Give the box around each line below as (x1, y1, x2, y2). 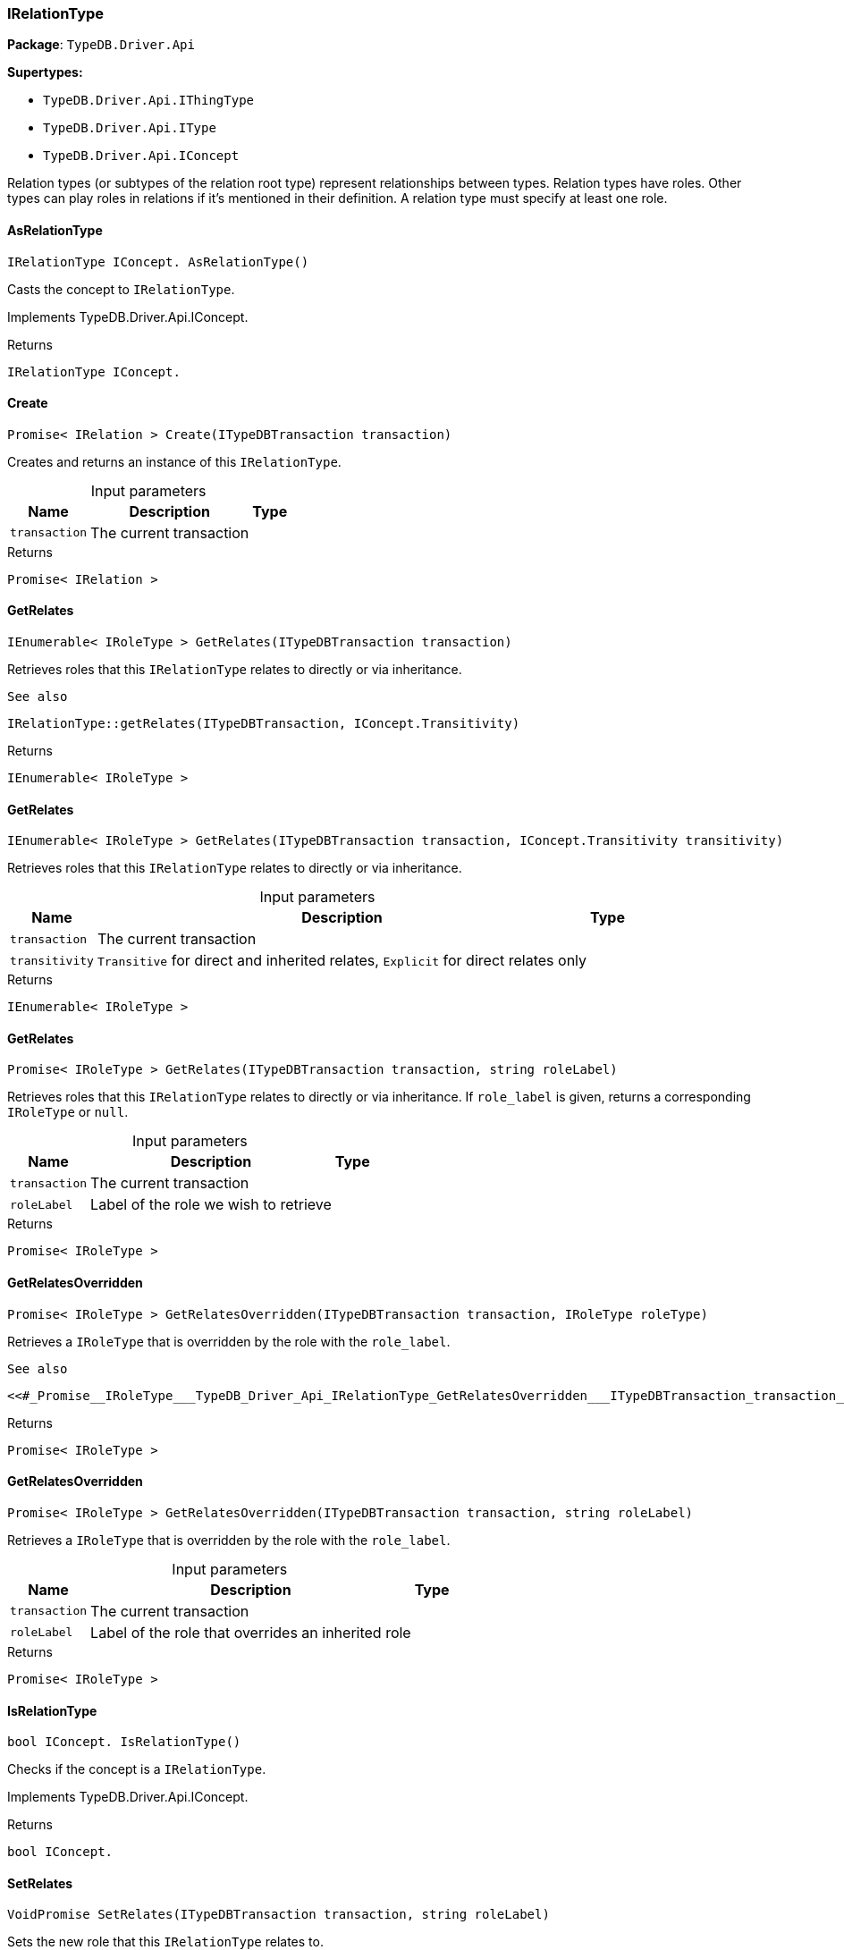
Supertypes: (7, 64, 83, 80)
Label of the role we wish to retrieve (90, 1195, 332, 1214)
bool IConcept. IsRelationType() (7, 1735, 241, 1750)
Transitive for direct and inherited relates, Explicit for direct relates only (97, 951, 587, 970)
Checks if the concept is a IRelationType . (7, 1761, 266, 1777)
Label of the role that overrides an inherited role (90, 1623, 411, 1642)
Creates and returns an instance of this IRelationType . (7, 453, 342, 469)
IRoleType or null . (7, 1104, 129, 1120)
